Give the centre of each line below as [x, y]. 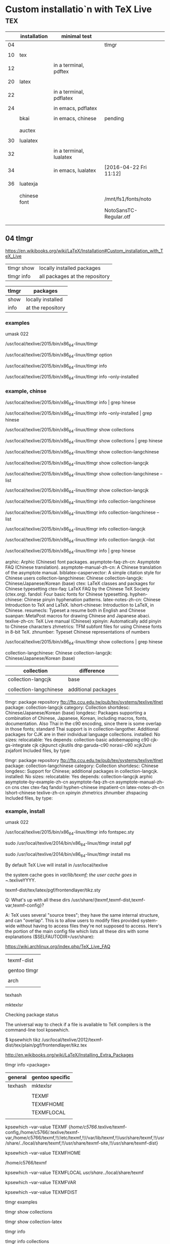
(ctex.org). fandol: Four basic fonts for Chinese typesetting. [67, 594]
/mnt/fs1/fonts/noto [128, 199]
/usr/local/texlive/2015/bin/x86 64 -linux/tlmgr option [59, 355]
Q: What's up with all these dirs [38, 900]
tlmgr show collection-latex [34, 1222]
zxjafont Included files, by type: [38, 750]
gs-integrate [18, 745]
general [17, 1078]
